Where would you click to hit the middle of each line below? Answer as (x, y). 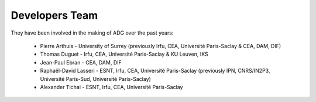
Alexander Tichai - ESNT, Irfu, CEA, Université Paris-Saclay (111, 87)
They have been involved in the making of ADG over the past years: (92, 33)
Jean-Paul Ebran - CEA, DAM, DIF (81, 62)
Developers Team (54, 15)
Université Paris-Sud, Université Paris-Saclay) (96, 79)
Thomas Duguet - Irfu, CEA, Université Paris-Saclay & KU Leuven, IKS (124, 54)
